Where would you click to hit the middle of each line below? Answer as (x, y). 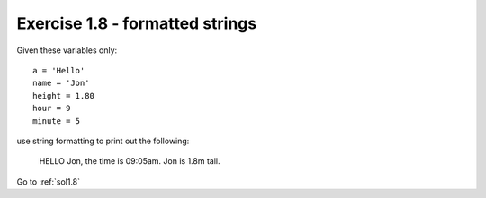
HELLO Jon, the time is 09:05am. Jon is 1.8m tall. (130, 161)
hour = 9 (52, 108)
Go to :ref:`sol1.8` (49, 181)
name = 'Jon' (61, 83)
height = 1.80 (63, 95)
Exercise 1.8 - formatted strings (137, 23)
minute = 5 (57, 121)
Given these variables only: (67, 50)
